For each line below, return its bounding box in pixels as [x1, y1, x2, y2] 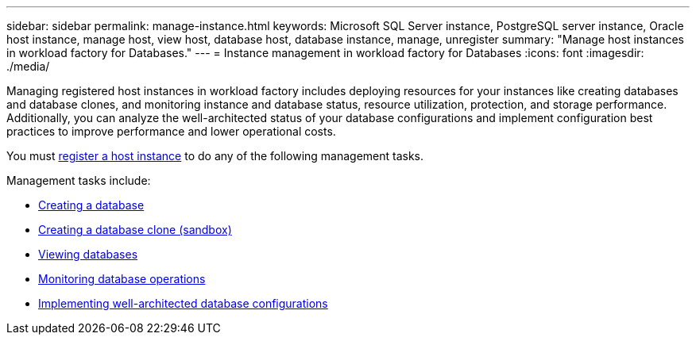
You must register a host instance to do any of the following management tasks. [6, 149, 424, 163]
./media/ [6, 59, 50, 73]
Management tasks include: [6, 174, 151, 187]
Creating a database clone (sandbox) [38, 223, 232, 236]
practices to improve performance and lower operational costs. [6, 125, 336, 138]
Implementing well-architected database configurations [38, 297, 328, 310]
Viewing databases [38, 247, 138, 261]
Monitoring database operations [38, 272, 206, 285]
